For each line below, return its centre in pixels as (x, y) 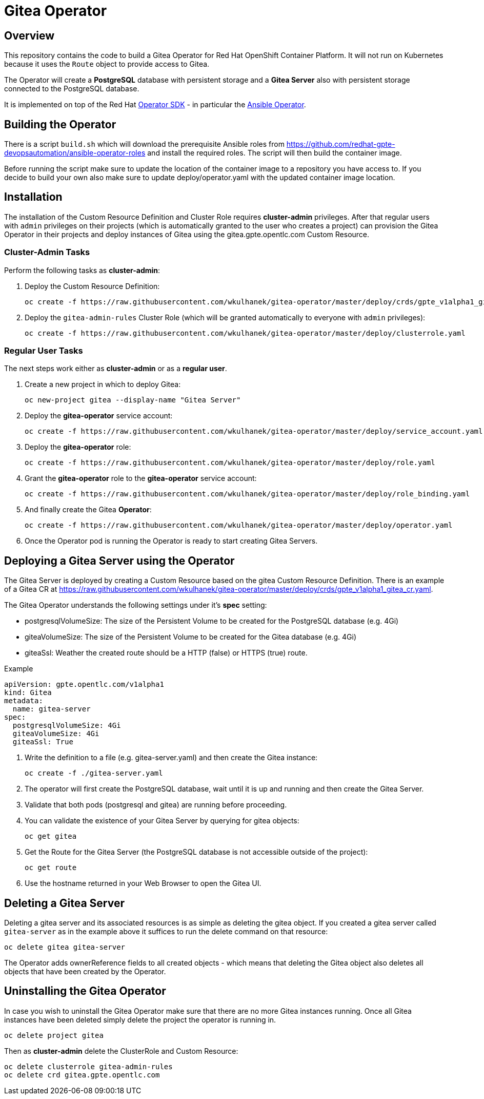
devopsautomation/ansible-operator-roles (75, 153)
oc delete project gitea (54, 1035)
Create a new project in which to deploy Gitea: (103, 384)
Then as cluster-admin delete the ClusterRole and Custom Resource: (121, 1051)
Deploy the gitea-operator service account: (99, 416)
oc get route (51, 868)
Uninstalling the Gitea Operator (85, 991)
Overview (29, 35)
